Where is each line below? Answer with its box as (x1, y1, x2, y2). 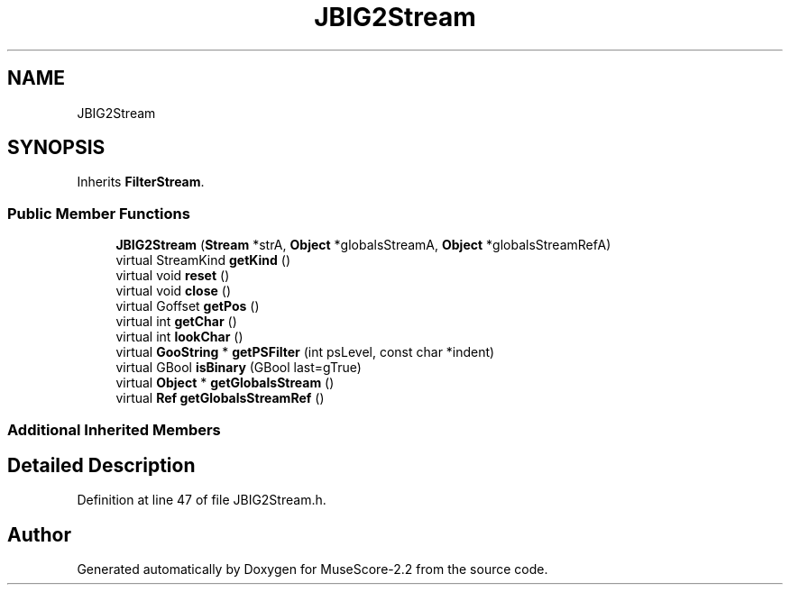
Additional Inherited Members (7, 420, 221, 439)
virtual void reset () (115, 268, 230, 284)
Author (7, 523, 71, 546)
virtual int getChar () (115, 314, 237, 330)
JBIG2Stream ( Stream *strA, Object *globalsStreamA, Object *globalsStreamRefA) (115, 237, 611, 253)
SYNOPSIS (7, 136, 106, 159)
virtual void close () (115, 283, 232, 299)
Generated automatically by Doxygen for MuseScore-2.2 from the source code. (77, 561, 548, 578)
